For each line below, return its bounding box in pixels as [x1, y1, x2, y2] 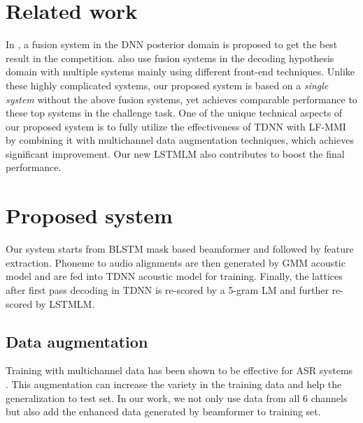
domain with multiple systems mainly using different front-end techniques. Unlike [6, 64, 355, 79]
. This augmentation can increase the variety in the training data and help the [6, 376, 342, 391]
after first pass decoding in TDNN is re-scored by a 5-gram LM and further [6, 282, 329, 297]
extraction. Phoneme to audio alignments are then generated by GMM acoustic [6, 255, 346, 269]
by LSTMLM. [35, 296, 95, 311]
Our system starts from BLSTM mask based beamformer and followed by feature [6, 242, 354, 256]
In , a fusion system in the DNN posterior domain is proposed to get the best [6, 37, 338, 52]
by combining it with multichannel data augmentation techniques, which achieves [6, 133, 354, 147]
